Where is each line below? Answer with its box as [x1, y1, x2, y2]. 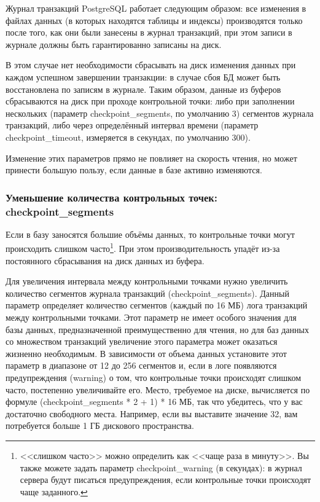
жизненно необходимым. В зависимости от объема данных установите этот [6, 347, 287, 359]
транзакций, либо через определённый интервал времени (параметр [6, 119, 259, 131]
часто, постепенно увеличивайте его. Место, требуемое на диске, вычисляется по [6, 383, 310, 396]
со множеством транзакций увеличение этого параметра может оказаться [6, 335, 278, 348]
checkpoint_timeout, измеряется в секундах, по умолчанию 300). [6, 130, 251, 143]
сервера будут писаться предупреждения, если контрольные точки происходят [20, 473, 311, 486]
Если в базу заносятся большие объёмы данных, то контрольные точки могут [6, 227, 295, 240]
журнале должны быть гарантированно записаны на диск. [6, 37, 222, 50]
